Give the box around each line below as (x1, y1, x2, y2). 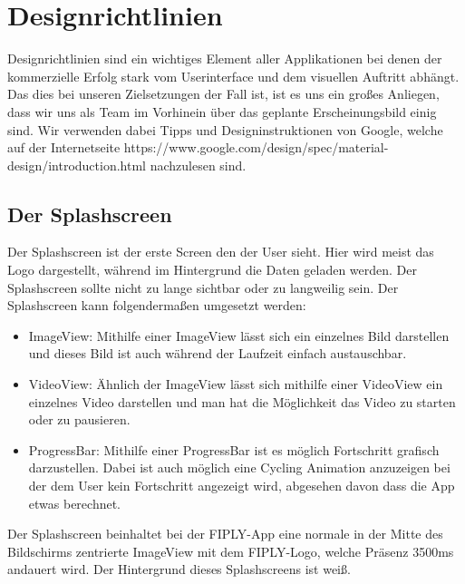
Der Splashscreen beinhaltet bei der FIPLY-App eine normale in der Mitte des (7, 524, 443, 543)
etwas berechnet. (28, 493, 121, 512)
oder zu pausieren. (28, 410, 131, 429)
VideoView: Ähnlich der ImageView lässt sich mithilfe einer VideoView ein (28, 375, 443, 394)
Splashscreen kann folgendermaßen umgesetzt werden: (7, 296, 306, 315)
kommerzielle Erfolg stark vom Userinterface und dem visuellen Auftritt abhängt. (7, 66, 460, 85)
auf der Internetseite (7, 138, 121, 157)
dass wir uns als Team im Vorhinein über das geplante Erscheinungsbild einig (7, 102, 437, 121)
